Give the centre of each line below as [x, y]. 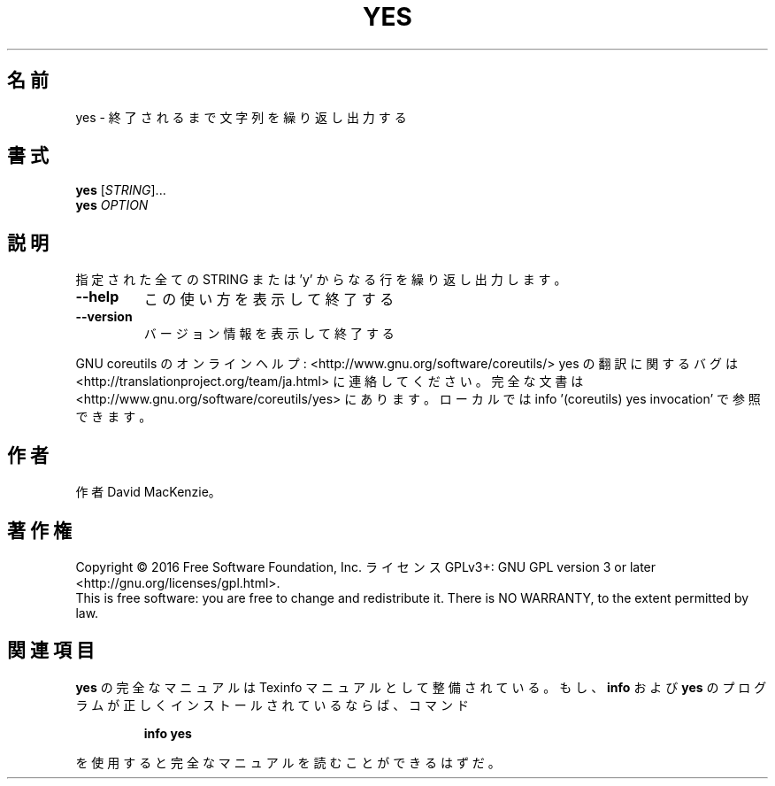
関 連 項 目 [51, 651]
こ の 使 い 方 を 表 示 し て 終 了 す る [269, 300]
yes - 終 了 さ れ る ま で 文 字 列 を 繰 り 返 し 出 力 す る [241, 117]
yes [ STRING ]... [121, 190]
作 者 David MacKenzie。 [148, 492]
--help [97, 297]
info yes [168, 733]
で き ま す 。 [114, 417]
